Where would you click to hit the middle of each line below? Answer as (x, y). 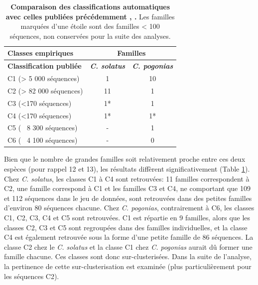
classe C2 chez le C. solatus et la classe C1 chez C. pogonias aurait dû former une (128, 246)
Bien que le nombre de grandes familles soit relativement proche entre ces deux (125, 159)
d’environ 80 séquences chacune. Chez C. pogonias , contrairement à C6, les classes (129, 208)
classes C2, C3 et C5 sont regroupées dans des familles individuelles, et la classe (126, 227)
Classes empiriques (41, 53)
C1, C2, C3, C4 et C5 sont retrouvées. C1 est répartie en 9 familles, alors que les (127, 217)
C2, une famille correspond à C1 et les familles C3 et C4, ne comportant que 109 (127, 188)
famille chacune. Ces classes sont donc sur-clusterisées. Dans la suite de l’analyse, (128, 256)
